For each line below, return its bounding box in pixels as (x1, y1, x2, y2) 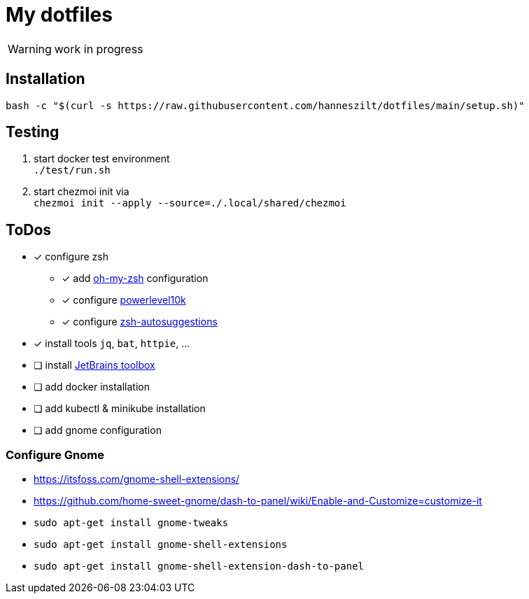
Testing (6, 123, 59, 141)
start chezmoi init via (34, 185, 129, 198)
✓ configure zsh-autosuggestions (62, 316, 218, 328)
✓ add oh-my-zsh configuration (62, 272, 209, 285)
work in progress (54, 41, 143, 56)
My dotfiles (6, 3, 113, 27)
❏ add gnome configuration (34, 424, 162, 437)
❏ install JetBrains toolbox (34, 359, 155, 372)
